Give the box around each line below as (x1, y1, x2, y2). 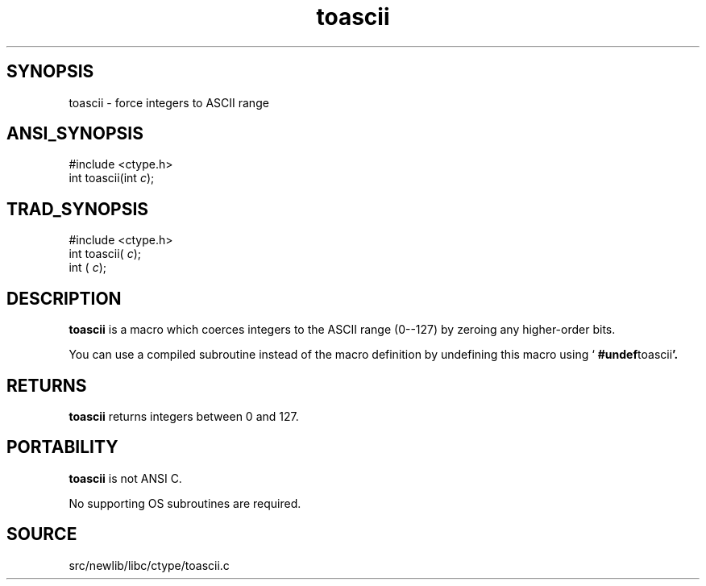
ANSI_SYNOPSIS (6, 123, 143, 144)
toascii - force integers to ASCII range (69, 95, 269, 110)
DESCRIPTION (6, 288, 122, 309)
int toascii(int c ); (69, 171, 155, 185)
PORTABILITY (6, 437, 118, 458)
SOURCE (6, 524, 77, 545)
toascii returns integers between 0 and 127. (69, 409, 299, 423)
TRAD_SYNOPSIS (6, 198, 149, 219)
